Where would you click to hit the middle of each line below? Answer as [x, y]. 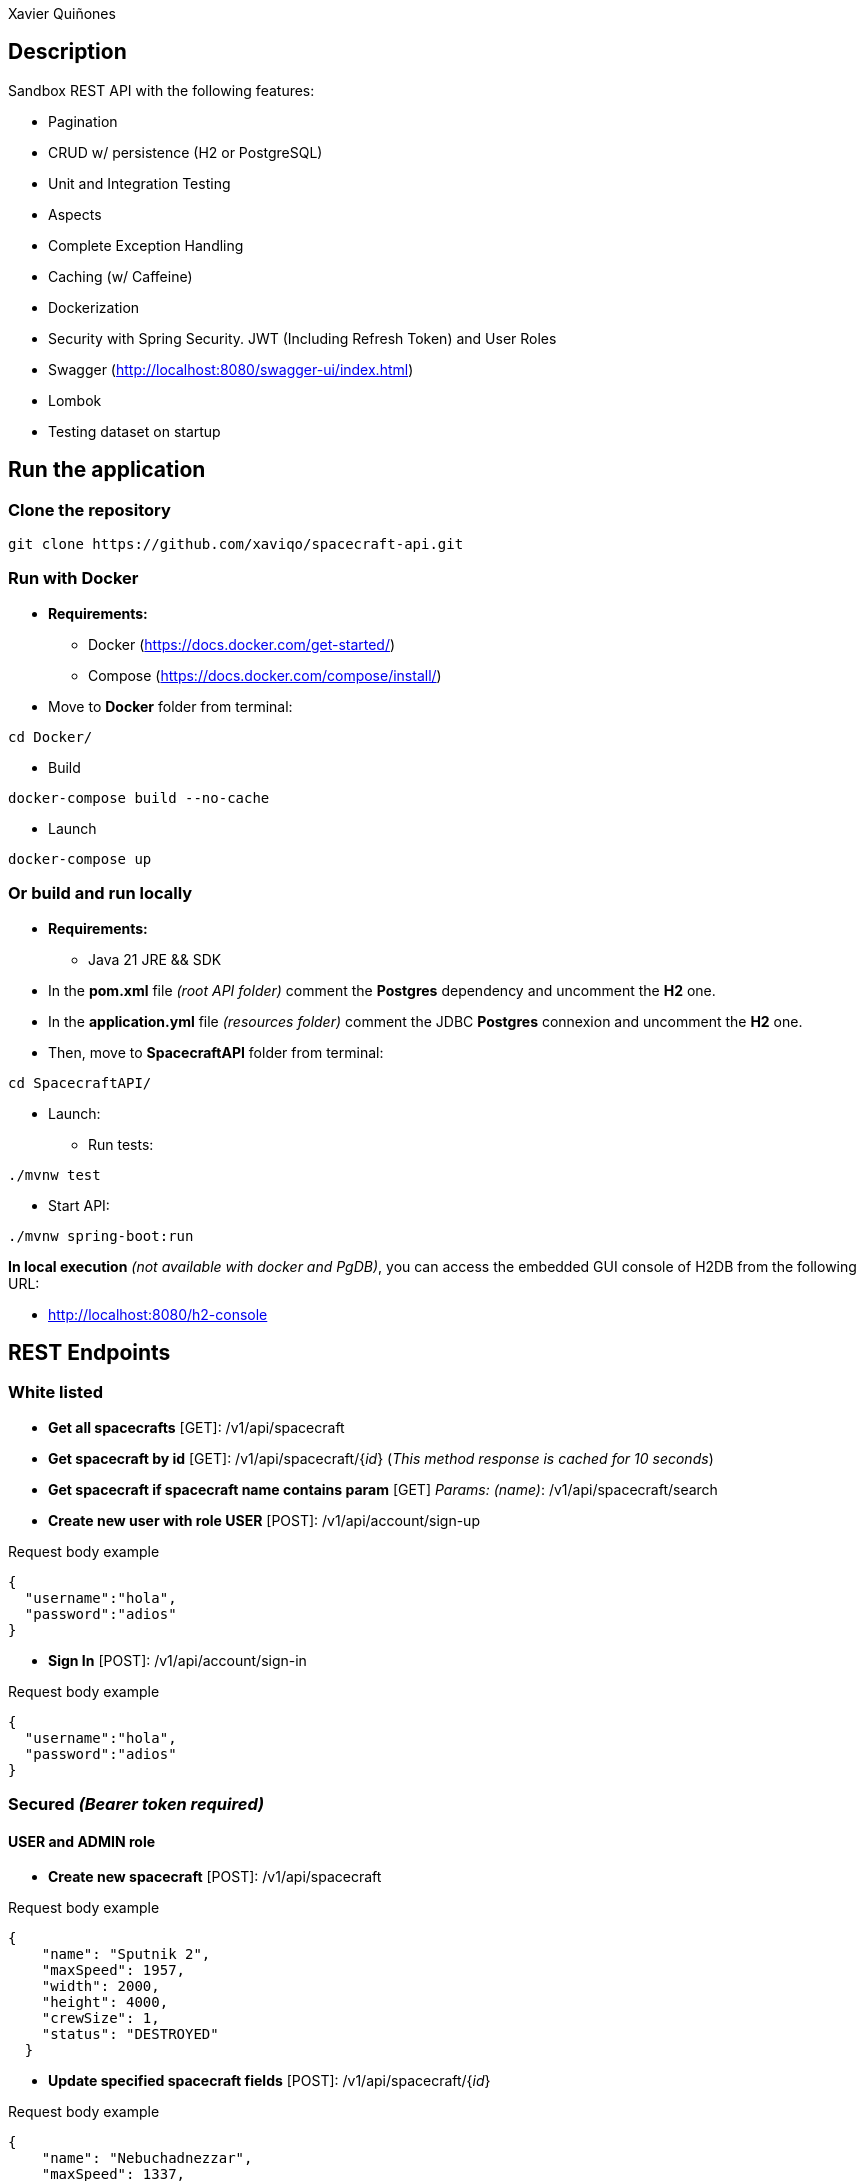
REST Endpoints [89, 1352]
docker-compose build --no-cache [139, 797]
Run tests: [121, 1144]
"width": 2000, [100, 1986]
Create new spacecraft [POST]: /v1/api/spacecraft [215, 1877]
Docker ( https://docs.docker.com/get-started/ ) [242, 644]
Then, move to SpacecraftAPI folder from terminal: [216, 1052]
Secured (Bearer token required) [136, 1804]
